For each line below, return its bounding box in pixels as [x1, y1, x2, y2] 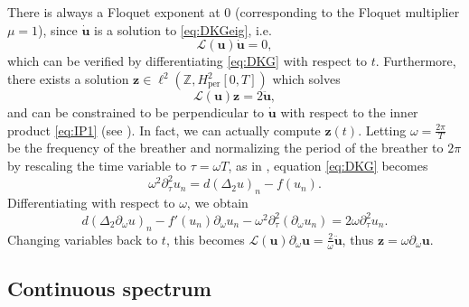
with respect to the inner [280, 103, 418, 121]
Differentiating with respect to [7, 192, 175, 211]
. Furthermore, [375, 51, 456, 70]
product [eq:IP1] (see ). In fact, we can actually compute [7, 120, 321, 139]
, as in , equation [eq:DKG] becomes [228, 156, 428, 175]
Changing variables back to [7, 229, 158, 248]
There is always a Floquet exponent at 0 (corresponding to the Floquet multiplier [7, 3, 460, 21]
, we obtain [186, 192, 249, 211]
